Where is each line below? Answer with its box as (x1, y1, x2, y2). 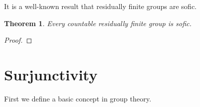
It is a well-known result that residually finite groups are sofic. (4, 1, 197, 11)
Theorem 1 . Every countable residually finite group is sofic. (4, 18, 192, 28)
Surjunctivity (4, 64, 97, 84)
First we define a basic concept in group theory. (4, 93, 152, 103)
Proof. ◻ (4, 35, 32, 45)
